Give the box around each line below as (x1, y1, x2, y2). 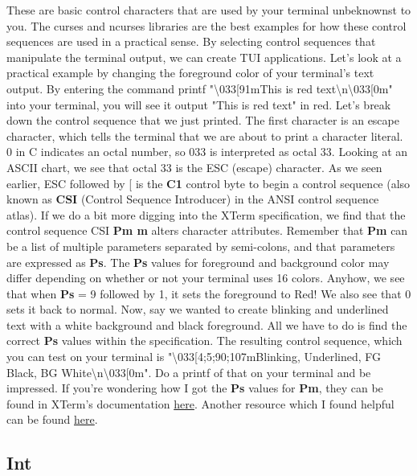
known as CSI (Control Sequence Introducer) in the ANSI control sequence (6, 191, 379, 207)
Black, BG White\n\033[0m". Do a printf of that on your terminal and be (6, 363, 371, 380)
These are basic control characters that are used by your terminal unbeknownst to (6, 2, 411, 18)
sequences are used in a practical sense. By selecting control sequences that (6, 33, 376, 50)
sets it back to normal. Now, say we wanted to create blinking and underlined (6, 301, 389, 318)
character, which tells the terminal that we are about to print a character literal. (6, 127, 403, 144)
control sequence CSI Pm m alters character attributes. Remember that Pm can (6, 222, 408, 239)
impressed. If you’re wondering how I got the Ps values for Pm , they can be (6, 380, 383, 396)
